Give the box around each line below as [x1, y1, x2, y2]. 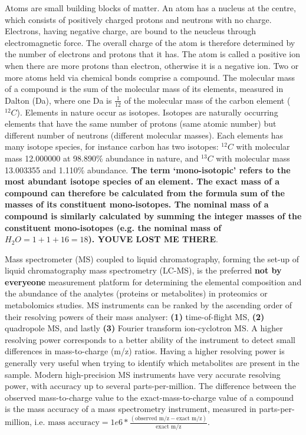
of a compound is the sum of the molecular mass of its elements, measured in [5, 83, 284, 95]
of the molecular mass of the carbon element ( [124, 94, 291, 106]
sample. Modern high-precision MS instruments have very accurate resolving [5, 368, 281, 380]
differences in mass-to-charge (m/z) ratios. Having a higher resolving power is [5, 345, 285, 357]
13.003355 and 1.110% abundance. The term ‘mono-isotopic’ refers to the [5, 163, 291, 176]
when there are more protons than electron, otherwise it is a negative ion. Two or [5, 59, 299, 71]
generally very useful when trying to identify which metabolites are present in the [5, 357, 300, 369]
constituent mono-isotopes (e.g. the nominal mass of [5, 221, 222, 233]
